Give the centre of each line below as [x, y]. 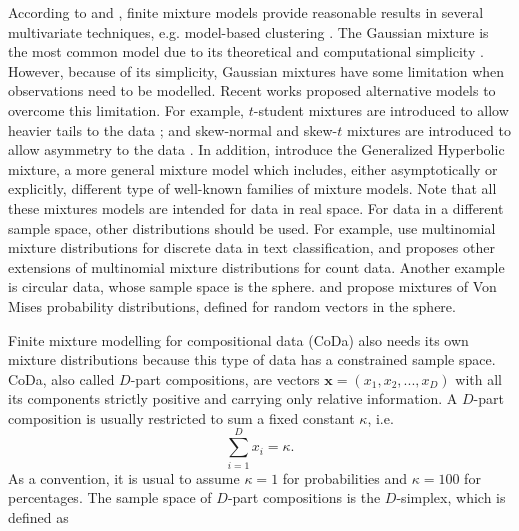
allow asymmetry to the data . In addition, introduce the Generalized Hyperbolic [256, 149]
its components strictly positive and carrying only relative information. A [233, 398]
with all [479, 378]
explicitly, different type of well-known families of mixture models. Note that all [252, 188]
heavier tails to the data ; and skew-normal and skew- [173, 129]
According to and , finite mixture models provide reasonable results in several [246, 12]
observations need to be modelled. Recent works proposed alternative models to [252, 90]
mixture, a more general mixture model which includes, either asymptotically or [253, 168]
